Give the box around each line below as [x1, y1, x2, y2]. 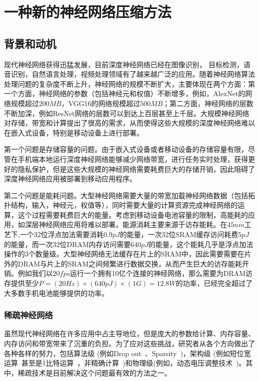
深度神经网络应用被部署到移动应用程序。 [4, 173, 136, 184]
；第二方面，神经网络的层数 [162, 98, 254, 108]
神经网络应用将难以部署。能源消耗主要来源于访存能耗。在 [38, 219, 227, 230]
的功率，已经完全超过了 [175, 278, 253, 288]
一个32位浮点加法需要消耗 [19, 229, 104, 240]
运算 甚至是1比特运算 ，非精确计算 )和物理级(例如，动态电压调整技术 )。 [4, 358, 246, 368]
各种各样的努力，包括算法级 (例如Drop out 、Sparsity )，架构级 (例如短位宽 [4, 348, 251, 358]
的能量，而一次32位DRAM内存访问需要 [4, 239, 131, 249]
